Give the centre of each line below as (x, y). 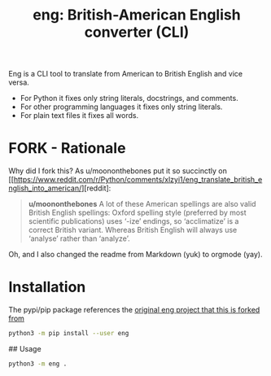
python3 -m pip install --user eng (69, 334)
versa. (19, 82)
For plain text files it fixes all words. (79, 116)
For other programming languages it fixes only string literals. (121, 107)
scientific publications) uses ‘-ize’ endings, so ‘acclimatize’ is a (133, 221)
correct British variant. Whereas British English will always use (133, 230)
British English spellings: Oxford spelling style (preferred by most (137, 212)
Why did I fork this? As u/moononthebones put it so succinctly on (118, 171)
